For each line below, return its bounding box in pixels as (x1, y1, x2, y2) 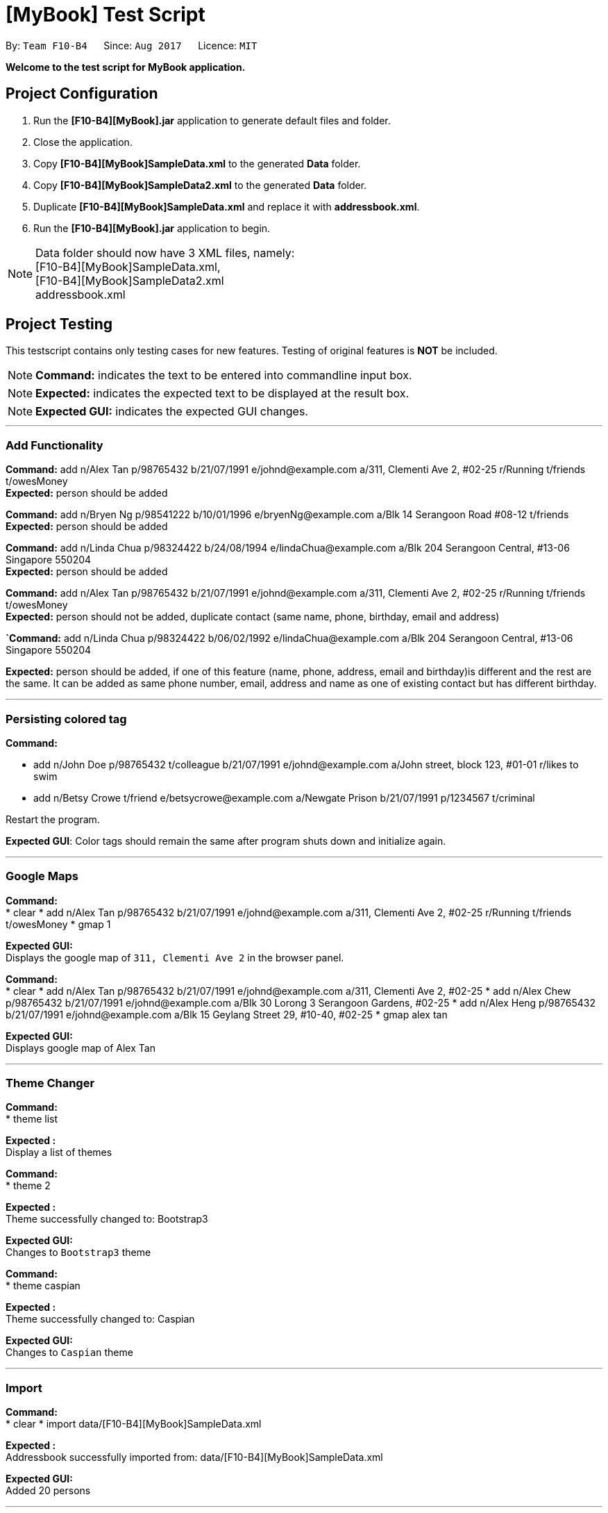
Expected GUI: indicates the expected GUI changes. (35, 404, 308, 419)
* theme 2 (6, 1180, 51, 1192)
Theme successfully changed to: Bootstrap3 (6, 1213, 208, 1225)
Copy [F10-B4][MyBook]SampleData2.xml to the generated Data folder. (33, 179, 367, 191)
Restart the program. (6, 813, 100, 825)
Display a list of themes (6, 1146, 112, 1159)
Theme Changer (6, 1076, 95, 1091)
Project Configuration (6, 85, 158, 103)
